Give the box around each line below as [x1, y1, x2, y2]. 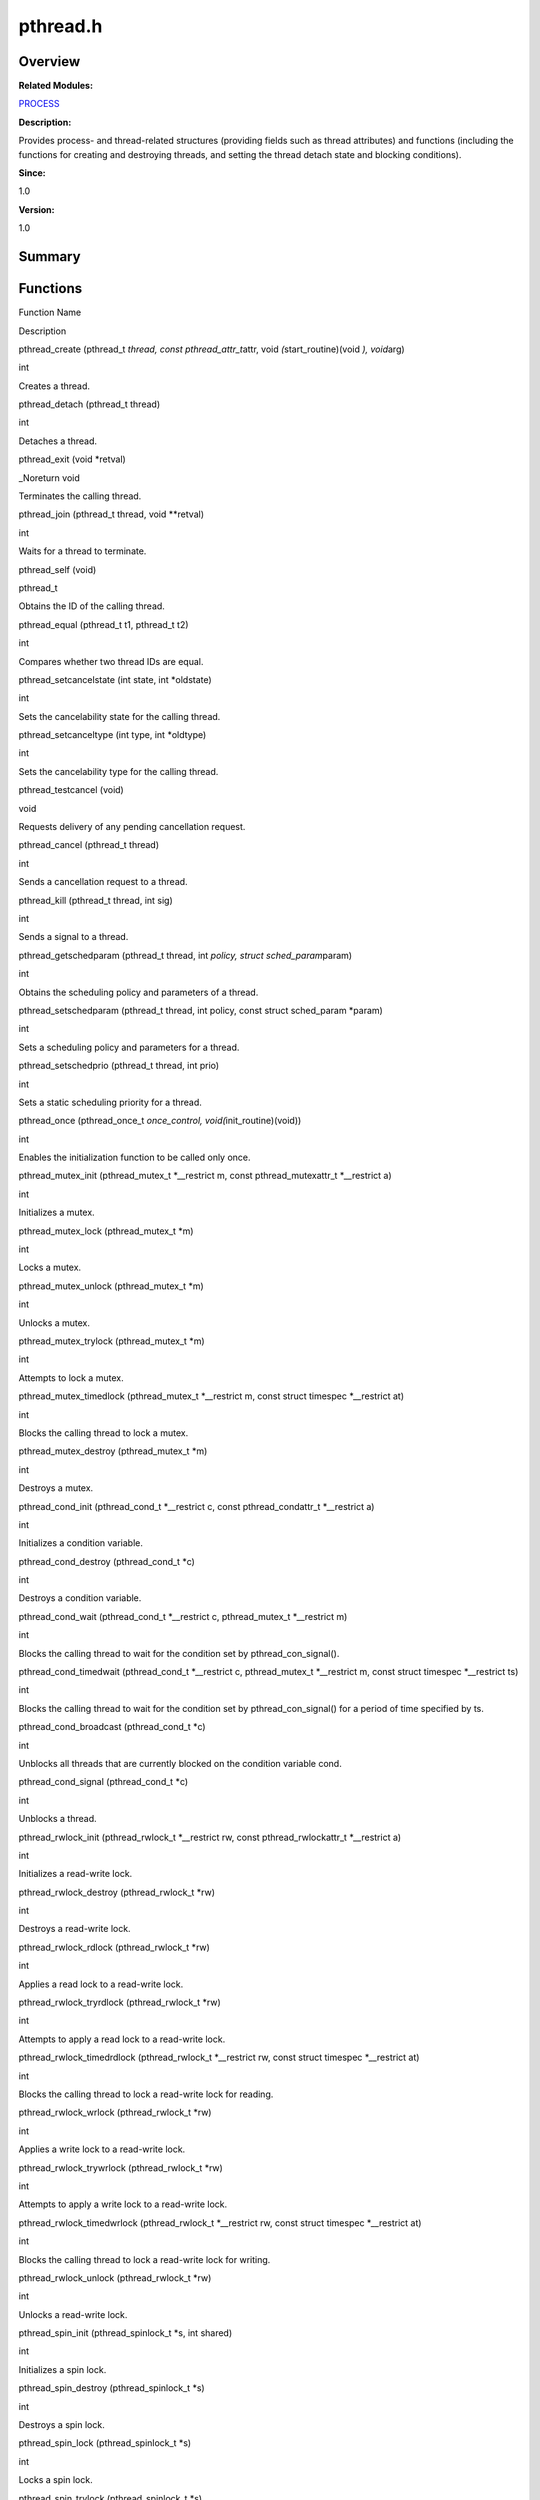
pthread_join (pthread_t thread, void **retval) [18, 508, 205, 520]
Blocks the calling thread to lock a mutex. [18, 1426, 189, 1439]
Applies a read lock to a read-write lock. [18, 1978, 184, 1990]
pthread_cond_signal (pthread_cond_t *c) [18, 1776, 189, 1788]
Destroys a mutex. [18, 1482, 94, 1494]
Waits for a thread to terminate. [18, 545, 147, 557]
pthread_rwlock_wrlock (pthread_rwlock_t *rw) [18, 2106, 212, 2119]
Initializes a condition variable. [18, 1537, 144, 1549]
